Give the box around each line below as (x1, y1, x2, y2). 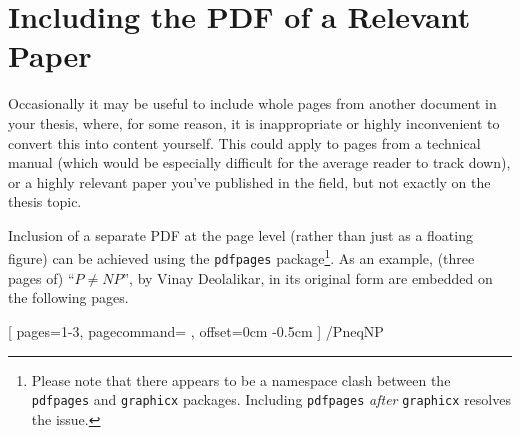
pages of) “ (8, 267, 75, 288)
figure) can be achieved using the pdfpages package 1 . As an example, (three (8, 245, 475, 269)
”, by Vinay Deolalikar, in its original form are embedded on (122, 267, 493, 288)
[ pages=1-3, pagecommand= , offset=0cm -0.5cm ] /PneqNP (8, 320, 384, 341)
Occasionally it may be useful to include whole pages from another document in (8, 93, 497, 114)
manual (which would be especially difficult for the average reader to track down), (8, 152, 511, 173)
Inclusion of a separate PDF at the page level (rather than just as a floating (8, 224, 473, 245)
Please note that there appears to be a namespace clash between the (31, 369, 451, 390)
